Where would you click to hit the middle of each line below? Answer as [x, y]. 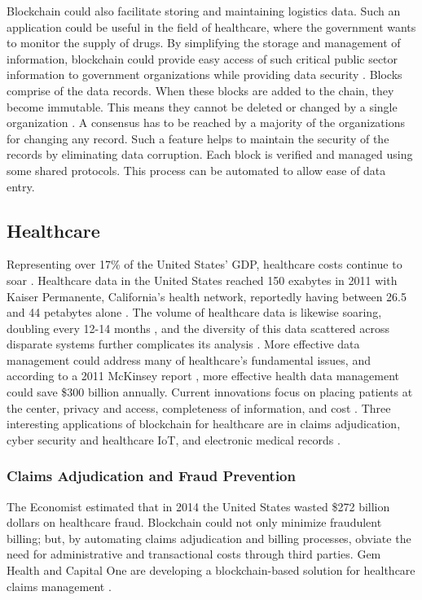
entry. [21, 186]
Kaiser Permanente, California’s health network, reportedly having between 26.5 [207, 296]
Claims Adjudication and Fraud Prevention [151, 476]
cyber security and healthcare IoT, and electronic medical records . [174, 439]
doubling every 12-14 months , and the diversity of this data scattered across [198, 328]
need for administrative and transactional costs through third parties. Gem [194, 554]
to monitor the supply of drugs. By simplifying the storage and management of [204, 43]
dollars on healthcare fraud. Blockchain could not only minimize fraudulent [194, 522]
